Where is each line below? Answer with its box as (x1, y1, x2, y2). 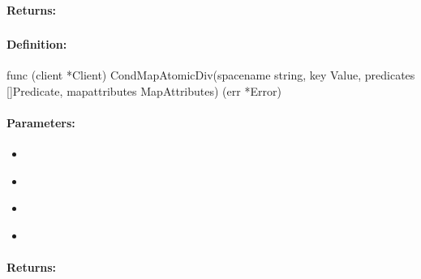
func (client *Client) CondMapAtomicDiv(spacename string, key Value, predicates (6, 67, 415, 84)
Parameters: (6, 114, 75, 131)
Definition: (6, 36, 67, 53)
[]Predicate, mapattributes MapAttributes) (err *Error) (6, 82, 281, 99)
